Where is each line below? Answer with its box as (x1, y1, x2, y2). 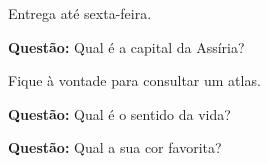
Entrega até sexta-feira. (8, 3, 152, 23)
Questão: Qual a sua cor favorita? (8, 137, 222, 158)
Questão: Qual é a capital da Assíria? (8, 36, 245, 57)
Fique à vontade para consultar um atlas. (8, 70, 261, 91)
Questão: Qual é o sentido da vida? (8, 103, 231, 124)
